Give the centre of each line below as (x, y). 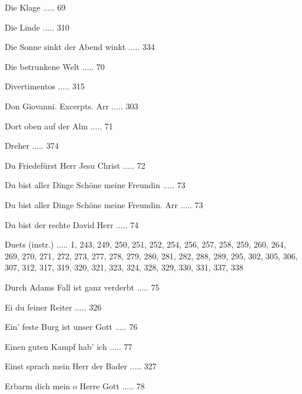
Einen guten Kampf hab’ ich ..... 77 (69, 346)
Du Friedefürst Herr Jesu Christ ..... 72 (75, 165)
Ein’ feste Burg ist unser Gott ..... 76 (71, 327)
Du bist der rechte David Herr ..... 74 (72, 224)
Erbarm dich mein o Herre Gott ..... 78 (75, 385)
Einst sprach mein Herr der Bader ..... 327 (81, 366)
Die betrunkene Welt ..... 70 (55, 66)
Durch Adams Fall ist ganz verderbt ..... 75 (82, 287)
